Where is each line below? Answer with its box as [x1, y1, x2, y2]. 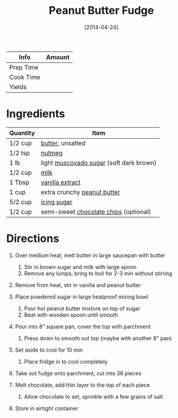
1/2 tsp [9, 148, 30, 157]
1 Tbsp [9, 178, 30, 186]
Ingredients [6, 107, 65, 121]
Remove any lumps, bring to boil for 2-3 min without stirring [24, 270, 173, 277]
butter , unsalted [40, 139, 86, 147]
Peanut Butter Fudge [48, 4, 154, 17]
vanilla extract [40, 178, 81, 186]
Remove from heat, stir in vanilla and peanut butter [14, 281, 141, 288]
